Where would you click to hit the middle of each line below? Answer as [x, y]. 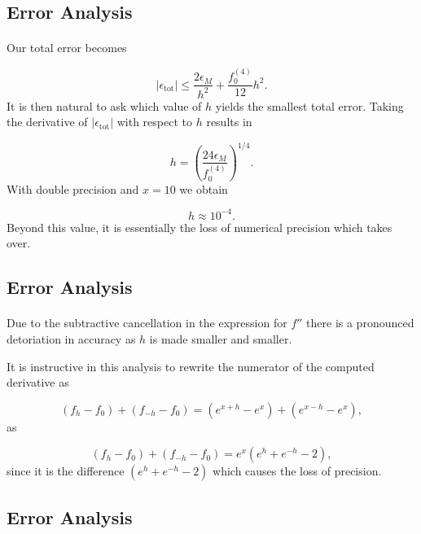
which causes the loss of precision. [297, 471]
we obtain [204, 188]
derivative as [38, 382]
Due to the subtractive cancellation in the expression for [147, 323]
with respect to [154, 122]
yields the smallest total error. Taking [309, 105]
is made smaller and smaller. [221, 338]
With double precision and [73, 188]
